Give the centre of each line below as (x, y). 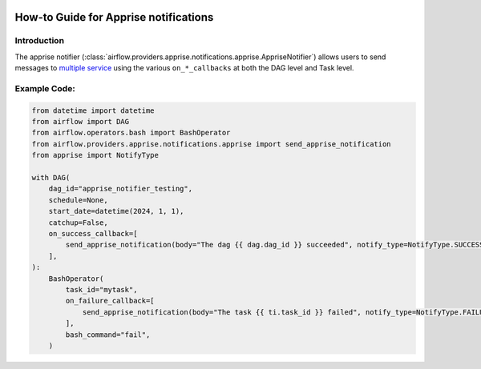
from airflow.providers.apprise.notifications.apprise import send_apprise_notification (212, 144)
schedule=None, (78, 200)
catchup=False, (78, 223)
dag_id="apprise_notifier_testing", (120, 189)
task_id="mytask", (101, 289)
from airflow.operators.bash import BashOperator (131, 133)
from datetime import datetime (93, 110)
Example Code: (45, 88)
